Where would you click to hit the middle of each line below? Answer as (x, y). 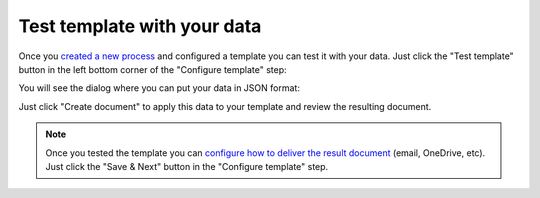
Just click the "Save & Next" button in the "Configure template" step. (187, 166)
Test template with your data (140, 26)
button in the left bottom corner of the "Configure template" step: (152, 69)
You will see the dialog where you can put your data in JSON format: (159, 88)
